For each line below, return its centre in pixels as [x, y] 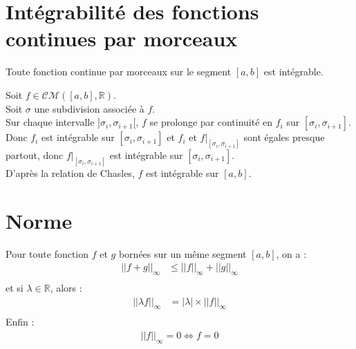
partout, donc [35, 154]
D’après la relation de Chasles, [70, 172]
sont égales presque [284, 137]
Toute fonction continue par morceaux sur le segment [119, 72]
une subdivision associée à [89, 108]
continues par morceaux [122, 38]
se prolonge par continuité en [211, 122]
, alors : [66, 287]
